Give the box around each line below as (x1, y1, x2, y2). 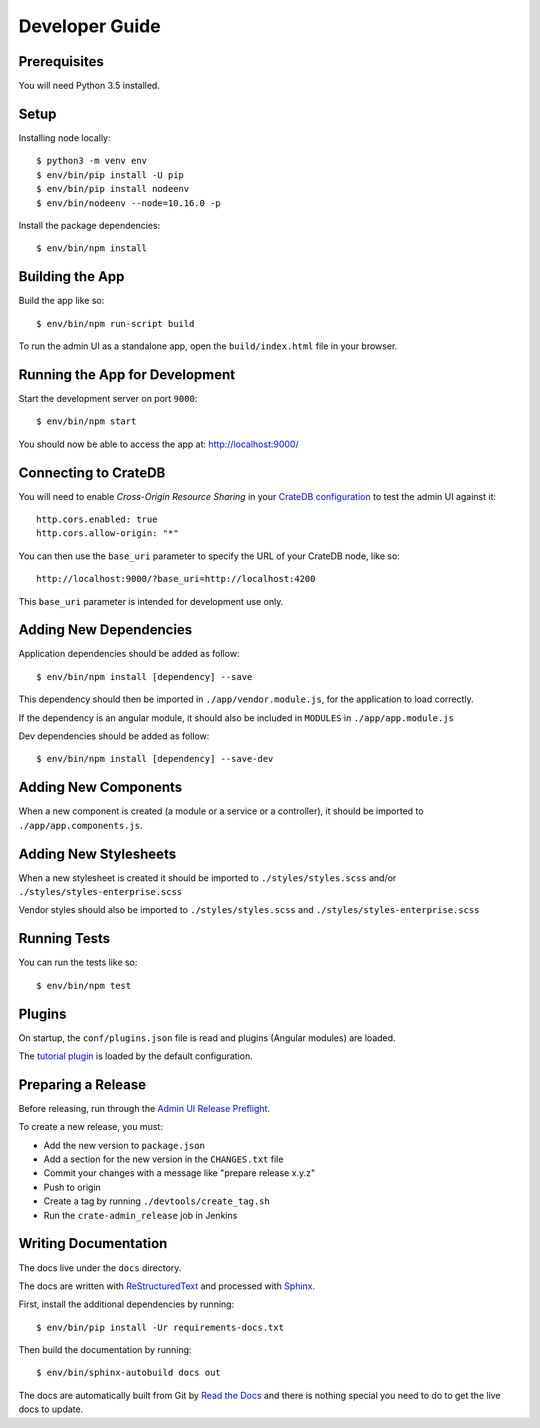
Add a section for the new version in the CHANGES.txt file (43, 1153, 284, 1165)
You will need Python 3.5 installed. (18, 80, 160, 92)
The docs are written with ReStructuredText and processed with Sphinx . (18, 1280, 316, 1292)
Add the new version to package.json (43, 1139, 205, 1151)
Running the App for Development (18, 366, 236, 383)
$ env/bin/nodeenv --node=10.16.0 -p (36, 197, 222, 209)
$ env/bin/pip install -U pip (36, 169, 185, 180)
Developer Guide (18, 15, 161, 37)
